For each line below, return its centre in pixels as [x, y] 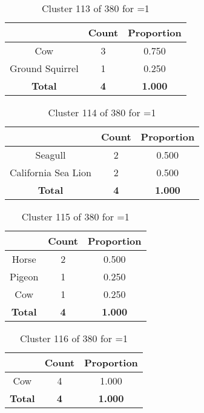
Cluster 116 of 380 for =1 [74, 338]
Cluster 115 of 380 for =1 [75, 216]
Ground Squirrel [44, 68]
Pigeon [24, 276]
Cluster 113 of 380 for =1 [95, 8]
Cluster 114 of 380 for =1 [102, 112]
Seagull [51, 155]
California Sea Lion [51, 172]
